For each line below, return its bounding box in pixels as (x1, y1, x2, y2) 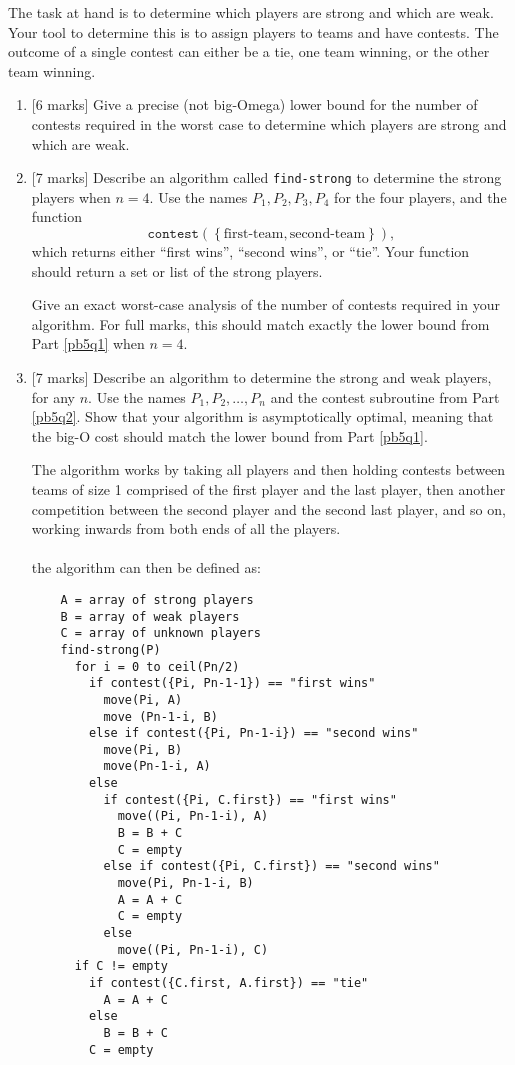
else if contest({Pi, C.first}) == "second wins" (103, 859, 440, 874)
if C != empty (74, 959, 168, 974)
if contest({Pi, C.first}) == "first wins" (103, 792, 397, 807)
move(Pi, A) (103, 692, 183, 707)
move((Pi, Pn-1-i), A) (117, 809, 269, 824)
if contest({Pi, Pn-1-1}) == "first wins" (89, 676, 376, 691)
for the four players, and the (334, 186, 507, 207)
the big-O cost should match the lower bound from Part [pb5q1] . (31, 425, 428, 446)
